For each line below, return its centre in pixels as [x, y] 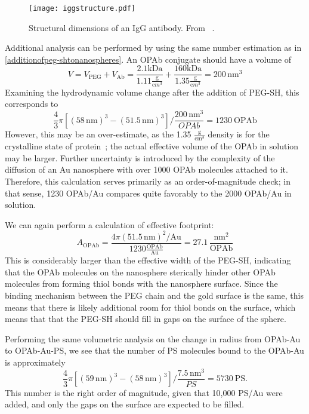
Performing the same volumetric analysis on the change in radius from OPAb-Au [153, 338]
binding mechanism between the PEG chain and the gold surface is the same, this [154, 295]
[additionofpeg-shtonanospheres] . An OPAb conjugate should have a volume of [148, 59]
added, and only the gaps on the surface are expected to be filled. [125, 404]
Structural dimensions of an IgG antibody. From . [122, 27]
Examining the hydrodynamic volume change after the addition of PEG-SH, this [152, 92]
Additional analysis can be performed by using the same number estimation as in [153, 47]
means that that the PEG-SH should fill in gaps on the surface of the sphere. [146, 319]
